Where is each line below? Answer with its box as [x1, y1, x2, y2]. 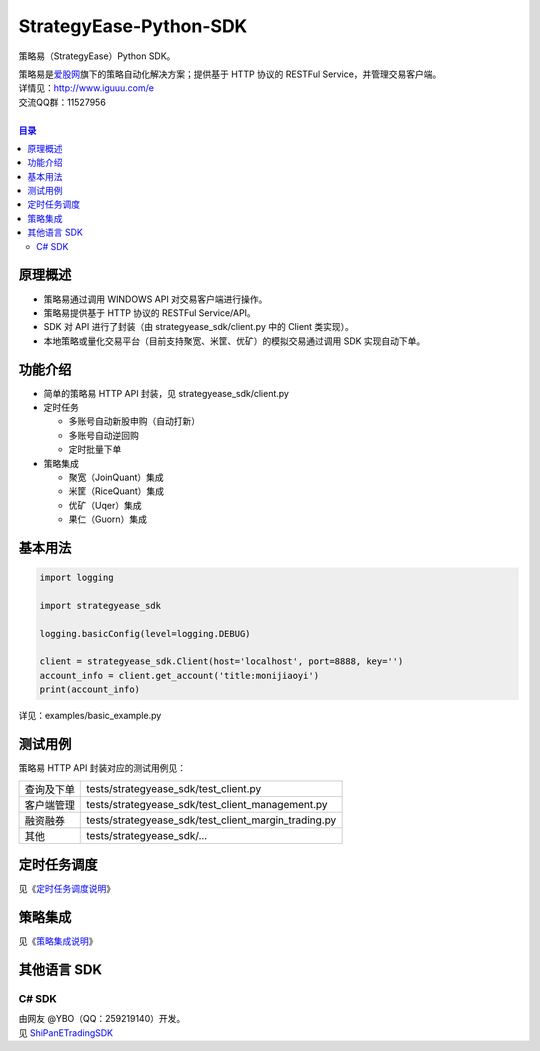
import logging [39, 572, 114, 584]
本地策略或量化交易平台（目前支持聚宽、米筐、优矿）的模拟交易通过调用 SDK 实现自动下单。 [43, 335, 426, 347]
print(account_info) [39, 684, 140, 695]
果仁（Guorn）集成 [68, 513, 147, 525]
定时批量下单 [68, 443, 122, 455]
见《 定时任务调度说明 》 [18, 883, 115, 895]
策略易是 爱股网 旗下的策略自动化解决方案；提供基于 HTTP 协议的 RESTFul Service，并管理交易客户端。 [18, 68, 442, 80]
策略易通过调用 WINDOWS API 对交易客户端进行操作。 [43, 293, 268, 305]
